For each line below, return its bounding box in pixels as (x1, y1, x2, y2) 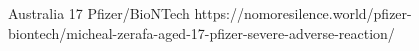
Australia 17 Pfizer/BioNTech (8, 3, 190, 23)
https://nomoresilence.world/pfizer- (194, 3, 412, 23)
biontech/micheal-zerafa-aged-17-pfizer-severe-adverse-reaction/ (8, 22, 395, 43)
